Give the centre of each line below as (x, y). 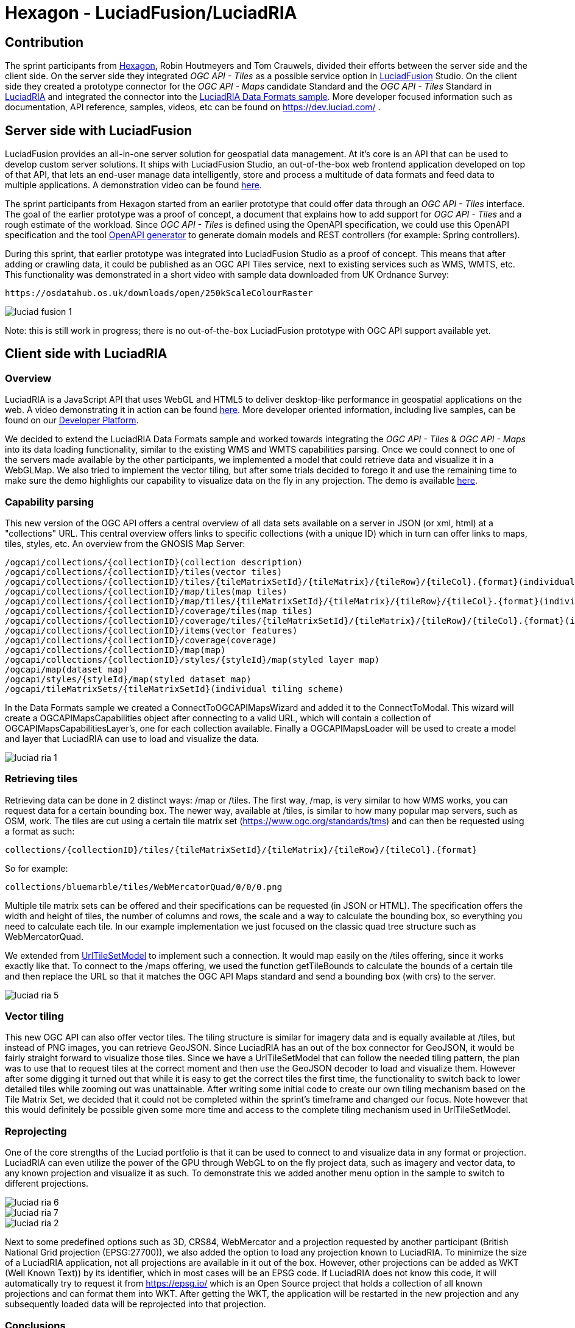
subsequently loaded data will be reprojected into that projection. (136, 1304)
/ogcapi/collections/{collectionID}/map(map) (115, 650)
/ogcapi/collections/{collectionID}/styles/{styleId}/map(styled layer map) (192, 659)
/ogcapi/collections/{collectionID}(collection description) (154, 562)
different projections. (47, 1184)
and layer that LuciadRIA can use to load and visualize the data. (132, 738)
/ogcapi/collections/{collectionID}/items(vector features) (151, 630)
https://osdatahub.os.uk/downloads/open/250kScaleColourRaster (159, 293)
